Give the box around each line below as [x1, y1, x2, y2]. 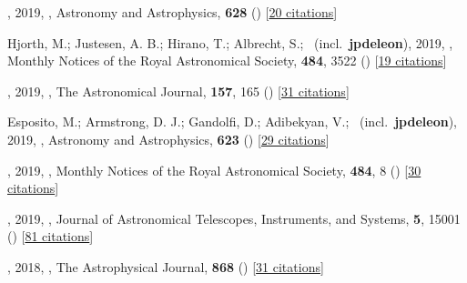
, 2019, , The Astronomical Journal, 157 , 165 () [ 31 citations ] [7, 81, 350, 100]
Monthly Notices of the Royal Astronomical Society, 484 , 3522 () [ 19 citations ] [7, 51, 447, 70]
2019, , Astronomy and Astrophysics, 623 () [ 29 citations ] [7, 129, 330, 148]
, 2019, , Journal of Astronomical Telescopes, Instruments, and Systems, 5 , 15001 [7, 208, 461, 227]
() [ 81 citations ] [7, 227, 94, 246]
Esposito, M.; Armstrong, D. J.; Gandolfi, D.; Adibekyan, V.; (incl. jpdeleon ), [7, 112, 457, 131]
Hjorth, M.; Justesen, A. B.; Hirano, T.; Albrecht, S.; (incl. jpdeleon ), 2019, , [7, 33, 453, 52]
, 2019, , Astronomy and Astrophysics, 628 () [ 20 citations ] [7, 3, 338, 21]
